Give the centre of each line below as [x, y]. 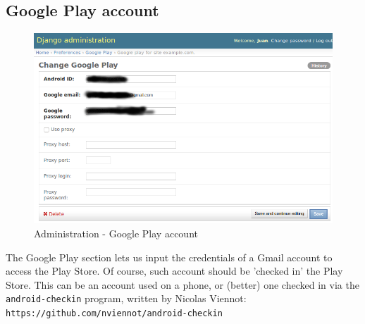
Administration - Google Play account [116, 233]
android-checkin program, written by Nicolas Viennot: [126, 298]
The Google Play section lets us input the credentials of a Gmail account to [169, 257]
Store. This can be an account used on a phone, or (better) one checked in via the [182, 284]
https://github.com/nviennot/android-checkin [114, 314]
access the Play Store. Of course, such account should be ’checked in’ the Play [174, 271]
